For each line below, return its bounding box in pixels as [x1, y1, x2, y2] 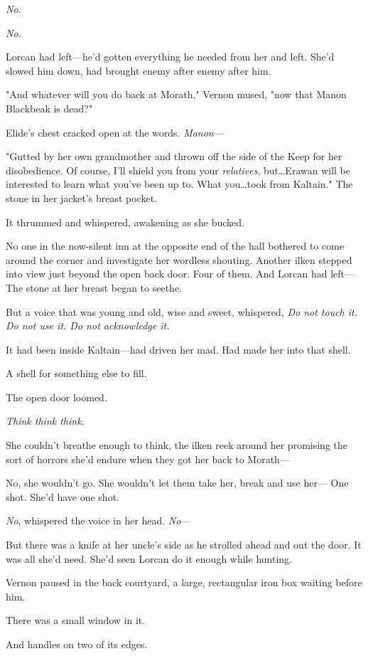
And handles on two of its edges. [6, 637, 148, 651]
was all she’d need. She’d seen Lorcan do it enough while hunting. [6, 551, 292, 566]
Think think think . [6, 413, 85, 428]
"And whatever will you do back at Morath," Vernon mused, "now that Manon [6, 87, 347, 102]
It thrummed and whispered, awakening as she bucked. [6, 214, 244, 229]
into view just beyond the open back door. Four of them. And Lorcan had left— [6, 266, 355, 281]
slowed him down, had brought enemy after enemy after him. [6, 63, 271, 78]
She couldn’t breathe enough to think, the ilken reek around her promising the [6, 438, 347, 453]
